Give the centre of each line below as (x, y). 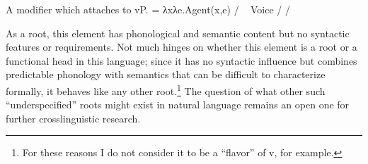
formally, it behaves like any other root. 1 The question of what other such (166, 89)
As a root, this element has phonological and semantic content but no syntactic (178, 33)
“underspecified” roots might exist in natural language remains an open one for (178, 105)
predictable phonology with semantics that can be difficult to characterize (166, 74)
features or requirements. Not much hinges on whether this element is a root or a (182, 47)
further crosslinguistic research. (73, 118)
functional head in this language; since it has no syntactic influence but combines (182, 60)
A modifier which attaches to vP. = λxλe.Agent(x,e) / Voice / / (148, 9)
